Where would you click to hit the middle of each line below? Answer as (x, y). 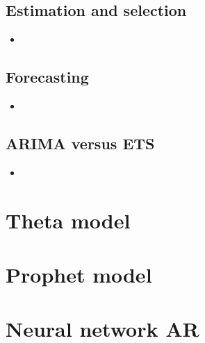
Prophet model (79, 274)
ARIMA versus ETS (80, 143)
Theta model (68, 220)
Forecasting (47, 77)
